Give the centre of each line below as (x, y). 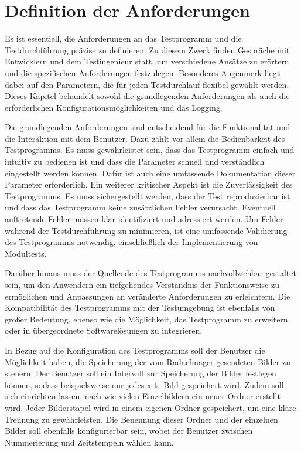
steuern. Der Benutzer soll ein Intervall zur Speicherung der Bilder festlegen (141, 373)
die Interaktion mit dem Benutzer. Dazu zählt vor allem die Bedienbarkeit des (145, 138)
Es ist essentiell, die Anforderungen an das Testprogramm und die (123, 38)
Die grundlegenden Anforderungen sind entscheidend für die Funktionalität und (148, 127)
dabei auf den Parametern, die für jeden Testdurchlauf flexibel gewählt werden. (147, 84)
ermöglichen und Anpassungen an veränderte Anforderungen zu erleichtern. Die (148, 296)
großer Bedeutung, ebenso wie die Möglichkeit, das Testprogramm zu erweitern (146, 319)
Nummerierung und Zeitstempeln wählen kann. (89, 442)
